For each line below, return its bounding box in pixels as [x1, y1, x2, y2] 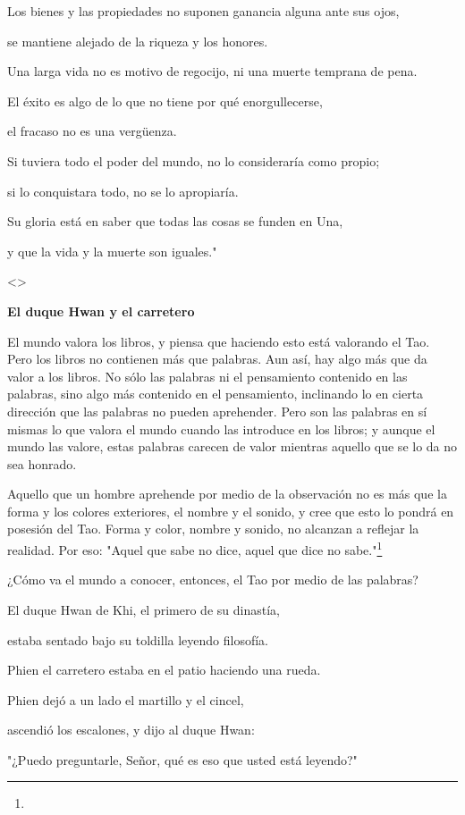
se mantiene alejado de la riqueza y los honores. [7, 31, 268, 50]
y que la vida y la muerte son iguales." [7, 241, 217, 260]
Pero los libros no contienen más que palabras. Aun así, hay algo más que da [7, 349, 427, 368]
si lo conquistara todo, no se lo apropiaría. [7, 181, 239, 200]
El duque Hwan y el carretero [7, 301, 195, 320]
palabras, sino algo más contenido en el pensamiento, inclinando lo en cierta [7, 384, 424, 403]
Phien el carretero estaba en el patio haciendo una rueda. [7, 660, 321, 679]
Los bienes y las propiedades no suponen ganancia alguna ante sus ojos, [7, 2, 400, 20]
